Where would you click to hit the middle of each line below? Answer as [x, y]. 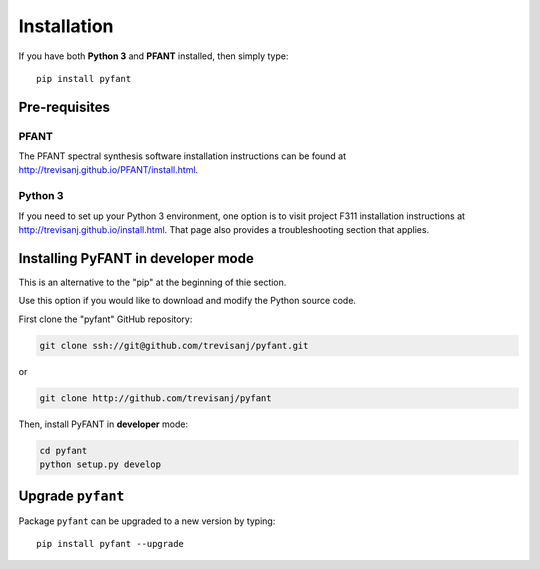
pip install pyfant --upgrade [110, 543]
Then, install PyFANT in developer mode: [103, 424]
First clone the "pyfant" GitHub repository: [105, 319]
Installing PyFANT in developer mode [136, 258]
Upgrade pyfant [71, 496]
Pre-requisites [64, 106]
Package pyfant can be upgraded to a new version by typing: [147, 521]
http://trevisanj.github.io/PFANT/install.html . [108, 170]
